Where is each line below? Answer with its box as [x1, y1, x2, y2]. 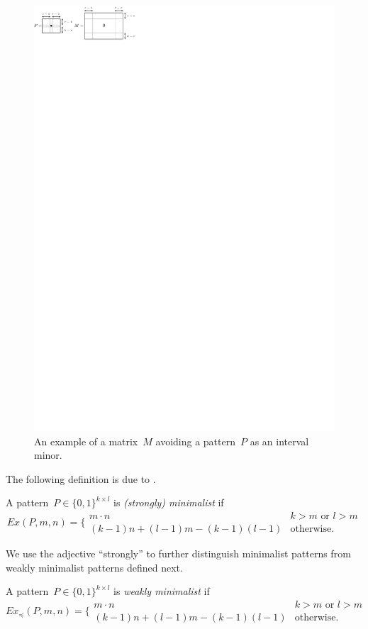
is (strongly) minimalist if [113, 495, 224, 510]
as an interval [250, 433, 309, 448]
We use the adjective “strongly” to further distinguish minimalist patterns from [6, 545, 351, 560]
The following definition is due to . [6, 471, 156, 486]
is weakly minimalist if [113, 584, 210, 599]
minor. [34, 447, 62, 462]
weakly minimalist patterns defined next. [6, 560, 183, 574]
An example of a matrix [34, 433, 138, 448]
